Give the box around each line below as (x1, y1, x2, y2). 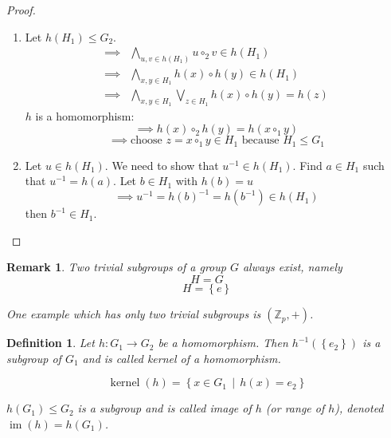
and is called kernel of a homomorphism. (82, 349, 281, 366)
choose (131, 135, 162, 147)
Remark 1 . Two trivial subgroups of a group (6, 258, 226, 275)
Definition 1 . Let (6, 334, 95, 351)
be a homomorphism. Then (158, 334, 288, 351)
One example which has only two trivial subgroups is (6, 306, 261, 322)
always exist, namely (242, 258, 342, 275)
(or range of (265, 400, 325, 416)
